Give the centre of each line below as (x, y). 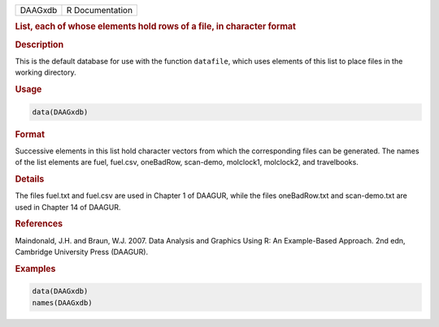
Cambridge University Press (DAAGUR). (82, 252)
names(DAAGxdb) (62, 303)
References (39, 224)
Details (30, 179)
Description (39, 45)
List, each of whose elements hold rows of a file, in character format (156, 27)
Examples (35, 269)
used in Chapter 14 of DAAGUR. (68, 207)
